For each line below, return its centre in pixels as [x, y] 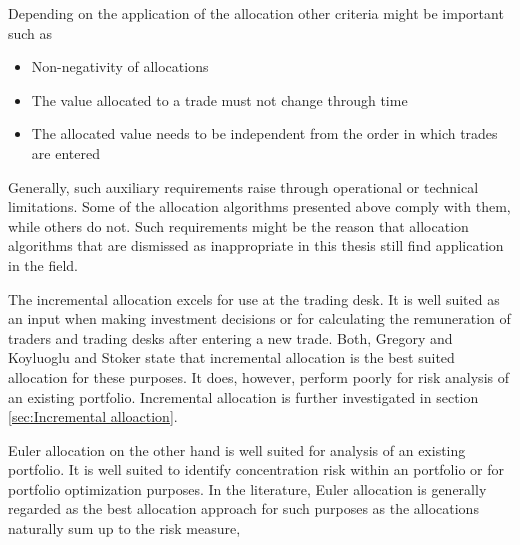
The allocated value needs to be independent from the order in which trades [264, 133]
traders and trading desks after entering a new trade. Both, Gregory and [230, 337]
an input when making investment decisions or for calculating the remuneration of [259, 318]
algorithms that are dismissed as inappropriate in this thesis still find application [256, 245]
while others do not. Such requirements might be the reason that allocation [238, 225]
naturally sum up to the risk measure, [124, 528]
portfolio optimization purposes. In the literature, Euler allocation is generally [247, 488]
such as [30, 32]
